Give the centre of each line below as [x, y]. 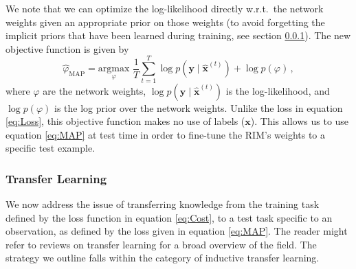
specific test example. [51, 148]
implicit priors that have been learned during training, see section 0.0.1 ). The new [178, 35]
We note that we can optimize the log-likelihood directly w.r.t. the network [165, 8]
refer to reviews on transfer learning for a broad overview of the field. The [161, 244]
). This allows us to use [300, 121]
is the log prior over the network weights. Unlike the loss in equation [198, 107]
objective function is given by [67, 48]
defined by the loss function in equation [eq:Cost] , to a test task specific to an [169, 217]
